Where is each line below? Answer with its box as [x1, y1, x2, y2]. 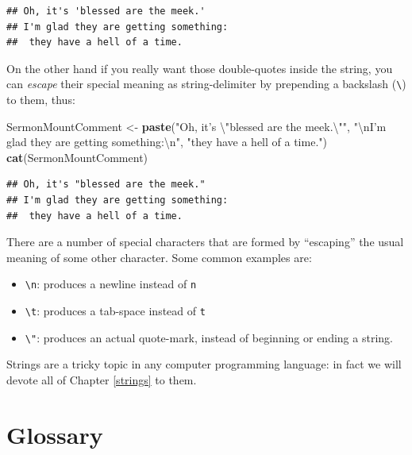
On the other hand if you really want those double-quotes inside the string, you [6, 60, 393, 76]
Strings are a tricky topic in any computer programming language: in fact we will [6, 356, 402, 372]
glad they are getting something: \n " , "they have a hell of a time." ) [6, 133, 327, 150]
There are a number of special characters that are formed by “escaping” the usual [6, 233, 404, 250]
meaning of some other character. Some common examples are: [6, 249, 312, 265]
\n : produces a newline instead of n [25, 276, 197, 292]
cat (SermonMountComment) [6, 148, 148, 165]
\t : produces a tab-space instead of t [25, 303, 206, 319]
